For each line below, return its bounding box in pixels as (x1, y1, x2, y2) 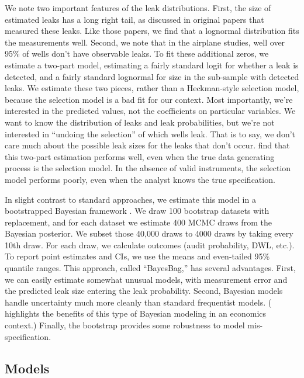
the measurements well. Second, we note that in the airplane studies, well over (5, 36, 285, 48)
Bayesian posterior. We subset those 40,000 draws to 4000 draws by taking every (5, 227, 293, 240)
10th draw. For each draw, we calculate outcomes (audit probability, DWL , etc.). (5, 238, 295, 251)
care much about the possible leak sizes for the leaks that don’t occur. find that (5, 139, 290, 151)
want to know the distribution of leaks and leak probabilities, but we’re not (5, 116, 275, 128)
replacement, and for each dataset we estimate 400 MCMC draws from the (5, 216, 272, 228)
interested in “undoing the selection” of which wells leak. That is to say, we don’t (5, 127, 295, 140)
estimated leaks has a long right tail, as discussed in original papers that (5, 13, 264, 25)
